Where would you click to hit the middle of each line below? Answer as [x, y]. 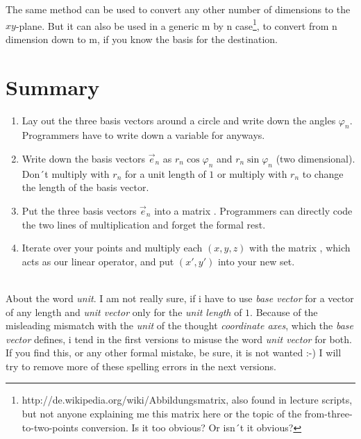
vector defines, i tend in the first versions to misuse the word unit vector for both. [179, 339]
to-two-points [50, 427]
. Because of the [284, 312]
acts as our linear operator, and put [98, 261]
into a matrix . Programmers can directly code [253, 210]
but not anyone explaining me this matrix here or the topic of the [162, 414]
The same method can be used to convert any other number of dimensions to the [178, 9]
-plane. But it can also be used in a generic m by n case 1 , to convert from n [176, 24]
